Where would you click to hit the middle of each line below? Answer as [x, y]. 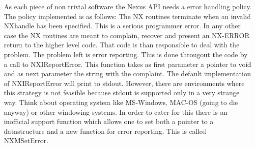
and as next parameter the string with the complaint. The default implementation [127, 73]
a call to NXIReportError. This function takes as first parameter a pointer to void [128, 64]
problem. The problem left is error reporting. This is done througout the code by [126, 54]
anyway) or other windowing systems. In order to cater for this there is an [116, 112]
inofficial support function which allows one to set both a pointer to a [109, 121]
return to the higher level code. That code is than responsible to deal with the [122, 45]
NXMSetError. [26, 140]
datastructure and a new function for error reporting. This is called [105, 131]
